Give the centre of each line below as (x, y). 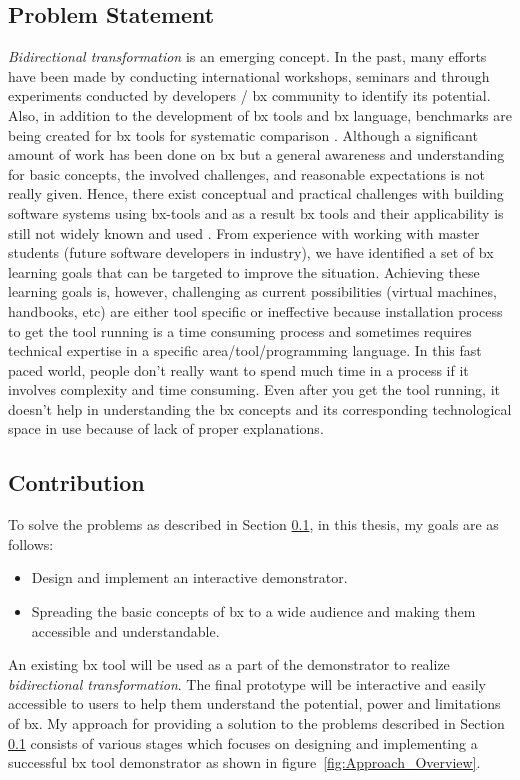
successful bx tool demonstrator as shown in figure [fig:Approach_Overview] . (244, 762)
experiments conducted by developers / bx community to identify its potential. (249, 95)
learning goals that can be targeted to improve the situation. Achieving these (244, 271)
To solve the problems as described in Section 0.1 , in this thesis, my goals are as (253, 524)
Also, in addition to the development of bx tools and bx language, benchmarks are (260, 114)
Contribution (76, 482)
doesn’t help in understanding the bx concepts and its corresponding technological (260, 408)
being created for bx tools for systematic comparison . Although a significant (243, 134)
